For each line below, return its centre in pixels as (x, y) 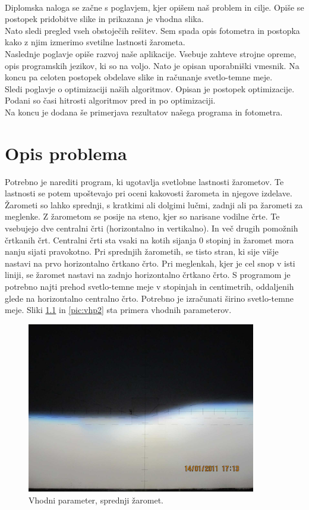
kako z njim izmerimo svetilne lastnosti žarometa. (95, 42)
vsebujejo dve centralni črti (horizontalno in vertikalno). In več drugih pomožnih (152, 228)
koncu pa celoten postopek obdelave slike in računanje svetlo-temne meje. (139, 77)
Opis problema (66, 153)
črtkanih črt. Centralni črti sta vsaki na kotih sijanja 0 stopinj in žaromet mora (149, 240)
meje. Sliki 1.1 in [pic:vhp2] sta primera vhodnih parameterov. (118, 310)
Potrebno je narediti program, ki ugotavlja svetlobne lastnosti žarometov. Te (144, 181)
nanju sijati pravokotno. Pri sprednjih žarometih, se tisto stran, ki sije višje (142, 251)
